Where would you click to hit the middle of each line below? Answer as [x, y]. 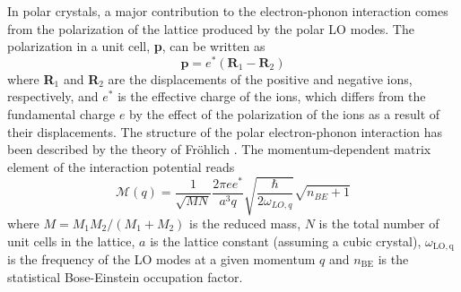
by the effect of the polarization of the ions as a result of [285, 114]
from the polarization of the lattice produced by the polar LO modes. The [211, 28]
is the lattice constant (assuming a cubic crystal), [286, 240]
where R [31, 78]
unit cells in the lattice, [71, 240]
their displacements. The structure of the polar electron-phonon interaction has [225, 131]
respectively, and [53, 96]
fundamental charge [61, 114]
